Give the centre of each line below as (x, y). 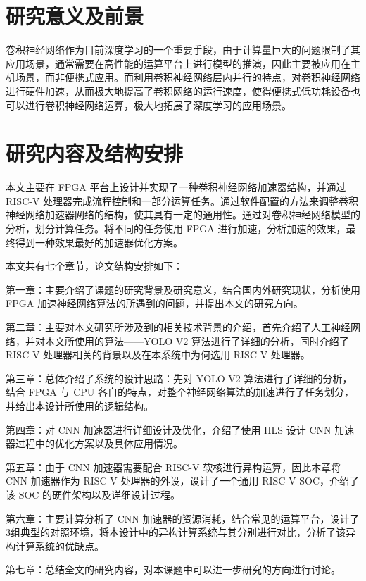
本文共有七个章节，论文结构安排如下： (94, 266)
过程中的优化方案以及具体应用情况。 (99, 443)
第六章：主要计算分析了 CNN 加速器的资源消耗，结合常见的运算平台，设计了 (183, 518)
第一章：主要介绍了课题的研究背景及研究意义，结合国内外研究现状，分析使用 (183, 289)
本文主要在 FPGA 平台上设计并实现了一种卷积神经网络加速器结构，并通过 (176, 187)
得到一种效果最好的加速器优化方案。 (99, 242)
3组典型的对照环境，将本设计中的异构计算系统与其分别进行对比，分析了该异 (181, 532)
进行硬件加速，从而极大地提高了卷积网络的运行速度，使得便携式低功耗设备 (178, 90)
